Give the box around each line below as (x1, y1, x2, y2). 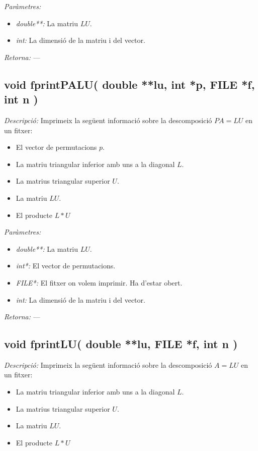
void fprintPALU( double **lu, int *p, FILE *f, (4, 76, 255, 92)
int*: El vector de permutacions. (16, 260, 116, 271)
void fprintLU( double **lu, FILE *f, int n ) (4, 336, 238, 352)
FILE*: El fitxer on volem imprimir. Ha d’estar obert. (16, 277, 183, 288)
